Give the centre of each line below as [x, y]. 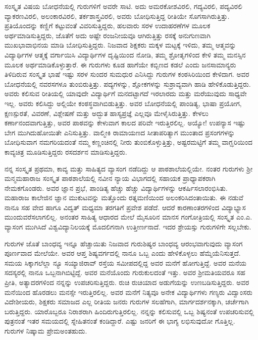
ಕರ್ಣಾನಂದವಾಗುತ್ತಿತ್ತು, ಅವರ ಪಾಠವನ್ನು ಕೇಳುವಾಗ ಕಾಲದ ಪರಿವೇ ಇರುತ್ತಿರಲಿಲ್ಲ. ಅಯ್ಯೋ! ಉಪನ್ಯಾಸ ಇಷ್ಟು [125, 123]
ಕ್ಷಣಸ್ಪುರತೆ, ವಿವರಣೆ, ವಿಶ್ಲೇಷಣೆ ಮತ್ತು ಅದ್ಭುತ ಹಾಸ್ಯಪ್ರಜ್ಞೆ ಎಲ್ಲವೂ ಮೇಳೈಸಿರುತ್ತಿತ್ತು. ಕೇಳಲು [106, 113]
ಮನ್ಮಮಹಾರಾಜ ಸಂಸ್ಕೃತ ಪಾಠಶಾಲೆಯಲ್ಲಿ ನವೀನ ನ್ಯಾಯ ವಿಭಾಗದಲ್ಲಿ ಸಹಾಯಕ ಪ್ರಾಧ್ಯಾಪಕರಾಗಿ [110, 178]
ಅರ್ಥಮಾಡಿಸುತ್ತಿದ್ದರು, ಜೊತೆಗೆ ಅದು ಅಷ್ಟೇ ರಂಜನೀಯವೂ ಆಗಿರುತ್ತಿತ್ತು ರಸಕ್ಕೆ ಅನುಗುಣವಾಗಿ [108, 35]
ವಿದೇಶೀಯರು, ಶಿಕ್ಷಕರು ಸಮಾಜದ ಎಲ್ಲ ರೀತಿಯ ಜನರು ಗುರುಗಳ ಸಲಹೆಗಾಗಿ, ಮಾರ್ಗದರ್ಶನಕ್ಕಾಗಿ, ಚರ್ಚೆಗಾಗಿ [127, 302]
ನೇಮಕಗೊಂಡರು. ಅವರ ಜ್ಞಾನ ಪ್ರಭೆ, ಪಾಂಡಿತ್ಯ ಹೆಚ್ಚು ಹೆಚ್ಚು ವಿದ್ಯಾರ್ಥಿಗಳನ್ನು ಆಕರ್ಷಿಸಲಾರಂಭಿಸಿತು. [116, 188]
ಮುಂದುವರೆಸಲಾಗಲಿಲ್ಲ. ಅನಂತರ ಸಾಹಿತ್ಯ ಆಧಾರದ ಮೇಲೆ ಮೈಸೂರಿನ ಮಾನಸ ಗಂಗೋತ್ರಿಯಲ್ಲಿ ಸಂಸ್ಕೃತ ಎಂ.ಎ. [128, 217]
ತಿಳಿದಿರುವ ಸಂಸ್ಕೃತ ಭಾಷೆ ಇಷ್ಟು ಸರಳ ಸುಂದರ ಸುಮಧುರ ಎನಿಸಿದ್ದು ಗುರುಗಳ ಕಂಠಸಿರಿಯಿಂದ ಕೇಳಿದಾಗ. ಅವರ [127, 74]
